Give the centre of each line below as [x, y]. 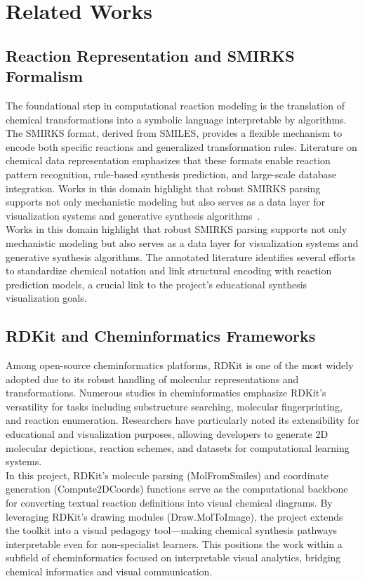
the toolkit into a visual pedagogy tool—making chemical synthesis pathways [172, 530]
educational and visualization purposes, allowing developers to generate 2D [167, 434]
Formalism [45, 76]
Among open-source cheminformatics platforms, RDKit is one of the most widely [180, 365]
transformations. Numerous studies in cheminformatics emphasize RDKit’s [166, 393]
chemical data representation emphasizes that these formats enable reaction [168, 160]
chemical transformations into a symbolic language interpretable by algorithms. [176, 119]
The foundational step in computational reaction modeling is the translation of [175, 105]
